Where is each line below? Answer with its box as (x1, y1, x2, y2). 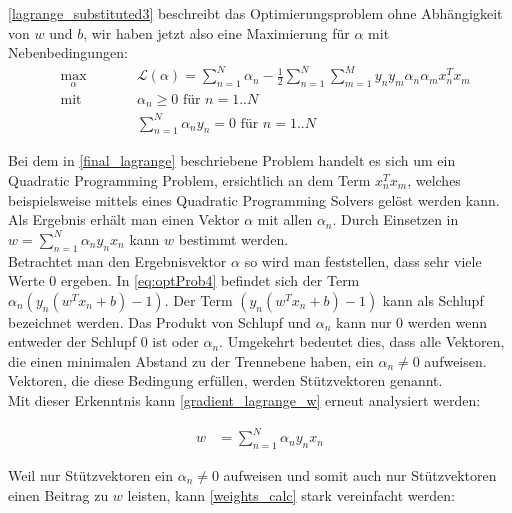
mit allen (257, 209, 313, 230)
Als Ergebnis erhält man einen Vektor (8, 209, 240, 230)
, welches (407, 169, 461, 190)
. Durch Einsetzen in (332, 209, 459, 230)
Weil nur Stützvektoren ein (8, 465, 173, 485)
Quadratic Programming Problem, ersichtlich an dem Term (8, 169, 371, 190)
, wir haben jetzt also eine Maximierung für (83, 22, 350, 43)
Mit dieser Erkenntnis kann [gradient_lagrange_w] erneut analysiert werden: (8, 390, 481, 411)
